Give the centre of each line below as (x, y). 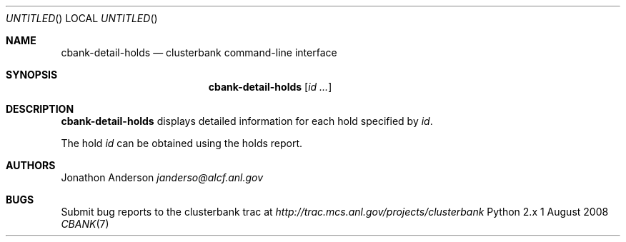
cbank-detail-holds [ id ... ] (270, 87)
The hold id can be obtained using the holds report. (182, 143)
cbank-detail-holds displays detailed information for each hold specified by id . (247, 121)
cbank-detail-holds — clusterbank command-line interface (199, 52)
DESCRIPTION (40, 109)
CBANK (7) (85, 224)
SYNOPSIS (32, 75)
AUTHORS (31, 165)
